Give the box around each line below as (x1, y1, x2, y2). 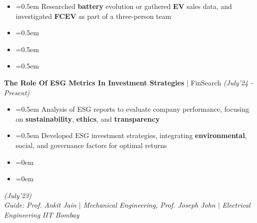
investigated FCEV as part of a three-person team (15, 10, 171, 21)
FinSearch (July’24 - (190, 77, 254, 87)
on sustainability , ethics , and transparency (15, 113, 160, 124)
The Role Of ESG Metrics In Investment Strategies (4, 77, 184, 87)
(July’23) (4, 190, 32, 200)
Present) (4, 87, 30, 97)
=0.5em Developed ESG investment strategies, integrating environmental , (15, 130, 247, 141)
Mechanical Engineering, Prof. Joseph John (83, 200, 216, 210)
